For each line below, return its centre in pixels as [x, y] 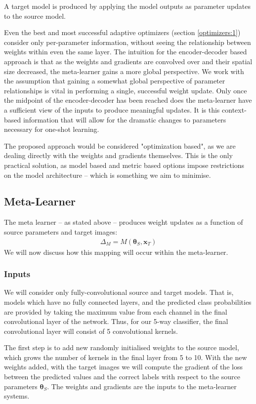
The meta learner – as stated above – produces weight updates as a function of [124, 222]
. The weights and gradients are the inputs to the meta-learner [142, 386]
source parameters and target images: [61, 231]
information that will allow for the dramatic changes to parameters [125, 119]
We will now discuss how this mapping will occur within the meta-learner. [116, 252]
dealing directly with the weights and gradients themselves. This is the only [118, 155]
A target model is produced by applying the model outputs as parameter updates [128, 6]
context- [234, 109]
